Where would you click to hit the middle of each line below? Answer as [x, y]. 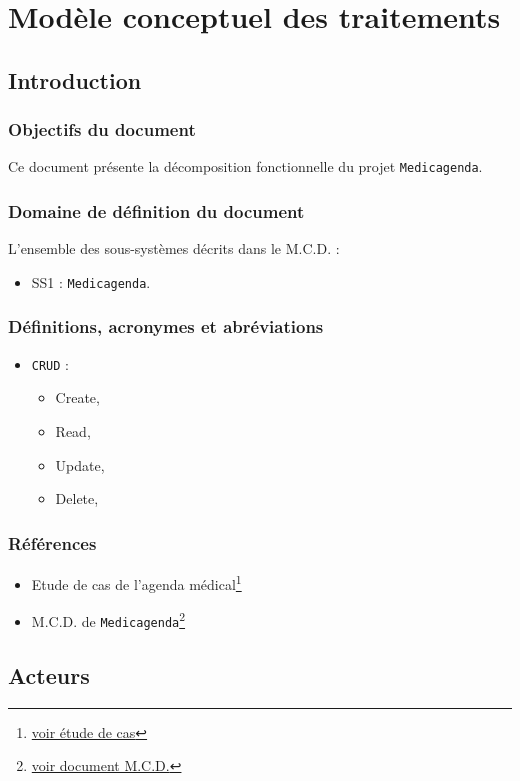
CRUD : [50, 363]
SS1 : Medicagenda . [91, 281]
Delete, [77, 498]
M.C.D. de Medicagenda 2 [108, 619]
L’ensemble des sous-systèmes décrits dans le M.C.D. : [174, 248]
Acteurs [49, 674]
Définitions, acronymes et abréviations [166, 326]
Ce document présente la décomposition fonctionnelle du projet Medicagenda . [245, 166]
